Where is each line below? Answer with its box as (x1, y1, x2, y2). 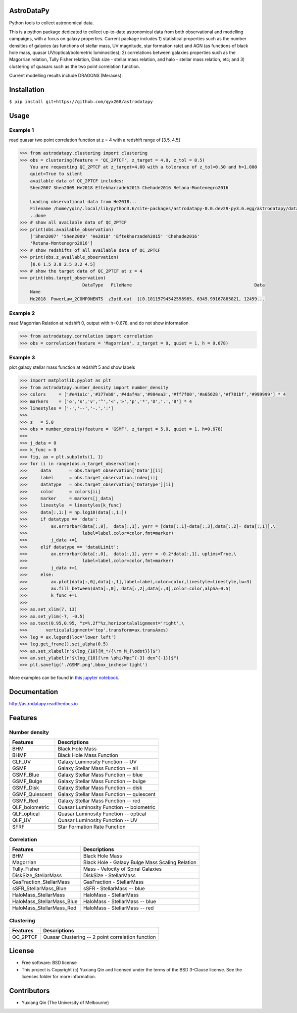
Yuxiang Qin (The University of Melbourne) (21, 1000, 109, 1006)
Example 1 (9, 126, 34, 133)
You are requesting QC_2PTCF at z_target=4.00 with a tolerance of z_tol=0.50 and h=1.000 (30, 164, 257, 170)
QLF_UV (12, 817, 31, 824)
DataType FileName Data (82, 282, 265, 287)
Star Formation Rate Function (57, 823, 126, 830)
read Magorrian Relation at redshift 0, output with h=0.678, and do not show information (9, 320, 189, 326)
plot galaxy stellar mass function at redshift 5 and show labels (9, 364, 136, 370)
